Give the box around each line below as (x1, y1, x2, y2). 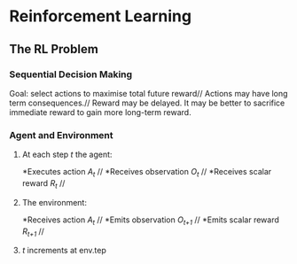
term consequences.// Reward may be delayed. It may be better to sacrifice (9, 97, 285, 108)
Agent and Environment (9, 128, 113, 141)
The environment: (21, 197, 87, 207)
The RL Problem (9, 42, 99, 57)
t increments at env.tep (21, 245, 106, 256)
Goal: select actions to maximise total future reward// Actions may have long (9, 88, 288, 98)
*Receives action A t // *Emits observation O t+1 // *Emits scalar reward (21, 214, 279, 227)
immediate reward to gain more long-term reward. (9, 106, 192, 117)
